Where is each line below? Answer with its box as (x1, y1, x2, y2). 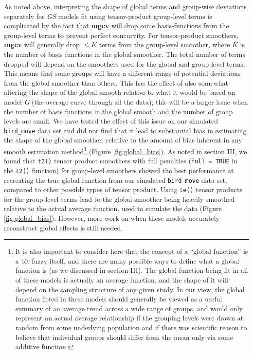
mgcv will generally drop (4, 39, 80, 50)
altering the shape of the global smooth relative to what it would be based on (4, 87, 235, 97)
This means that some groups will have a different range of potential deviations (4, 68, 241, 78)
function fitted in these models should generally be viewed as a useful (15, 294, 222, 304)
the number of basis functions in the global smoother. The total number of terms (4, 49, 245, 59)
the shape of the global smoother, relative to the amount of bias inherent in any (4, 135, 242, 145)
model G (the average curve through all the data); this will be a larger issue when (4, 96, 248, 106)
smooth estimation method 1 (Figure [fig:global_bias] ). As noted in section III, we (4, 144, 247, 156)
